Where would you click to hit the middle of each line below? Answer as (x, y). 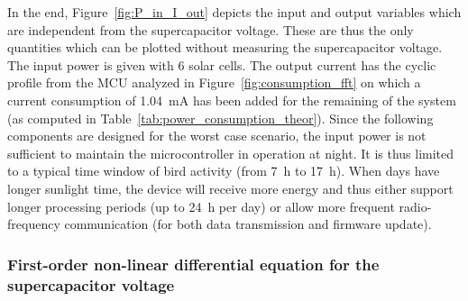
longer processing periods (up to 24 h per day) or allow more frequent (201, 206)
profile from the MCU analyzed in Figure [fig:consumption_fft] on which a (214, 82)
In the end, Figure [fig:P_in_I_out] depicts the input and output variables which (234, 12)
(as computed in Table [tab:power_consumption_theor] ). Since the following (220, 118)
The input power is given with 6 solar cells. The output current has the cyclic (222, 64)
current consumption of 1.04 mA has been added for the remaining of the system (232, 100)
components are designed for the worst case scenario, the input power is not (217, 136)
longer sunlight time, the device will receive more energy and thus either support (230, 188)
